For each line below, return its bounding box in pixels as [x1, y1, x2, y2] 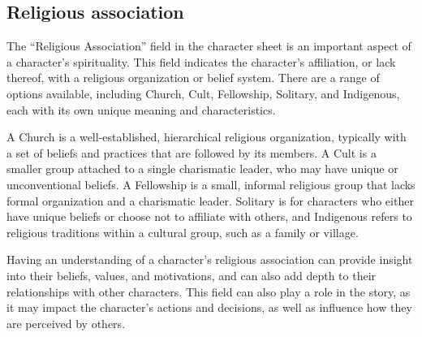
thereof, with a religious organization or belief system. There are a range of [6, 69, 380, 86]
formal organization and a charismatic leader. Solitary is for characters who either [6, 192, 414, 209]
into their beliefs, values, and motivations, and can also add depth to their [6, 266, 377, 283]
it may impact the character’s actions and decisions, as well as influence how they [6, 299, 412, 316]
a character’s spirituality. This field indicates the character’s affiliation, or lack [6, 53, 396, 70]
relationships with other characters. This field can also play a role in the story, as [6, 283, 411, 300]
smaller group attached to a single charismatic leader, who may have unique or [6, 160, 398, 177]
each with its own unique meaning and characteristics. [6, 101, 276, 118]
